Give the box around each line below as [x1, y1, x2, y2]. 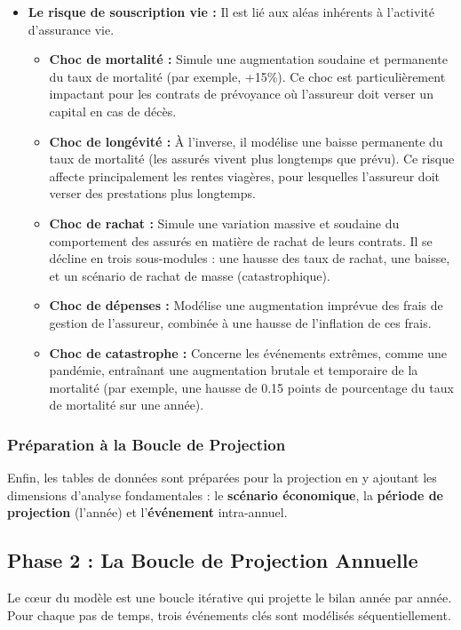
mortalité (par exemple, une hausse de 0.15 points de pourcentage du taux [49, 378, 454, 396]
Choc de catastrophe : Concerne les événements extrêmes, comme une [49, 343, 447, 362]
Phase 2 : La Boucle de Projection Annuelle [7, 546, 418, 574]
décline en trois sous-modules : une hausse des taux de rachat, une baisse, [49, 249, 450, 267]
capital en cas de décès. [49, 101, 177, 120]
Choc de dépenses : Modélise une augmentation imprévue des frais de [49, 296, 443, 315]
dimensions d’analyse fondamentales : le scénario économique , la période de [7, 485, 443, 504]
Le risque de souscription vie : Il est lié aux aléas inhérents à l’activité [28, 3, 434, 20]
